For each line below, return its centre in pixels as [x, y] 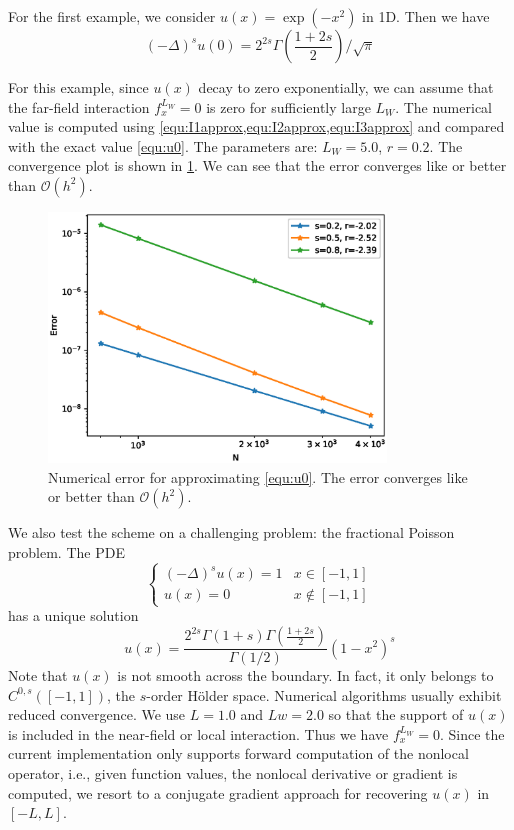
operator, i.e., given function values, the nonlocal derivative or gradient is [233, 773]
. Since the [472, 733]
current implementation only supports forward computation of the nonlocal [238, 753]
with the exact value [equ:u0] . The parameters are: [163, 145]
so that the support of [396, 714]
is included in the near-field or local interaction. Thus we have [198, 733]
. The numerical [443, 106]
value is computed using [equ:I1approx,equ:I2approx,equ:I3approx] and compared [256, 126]
